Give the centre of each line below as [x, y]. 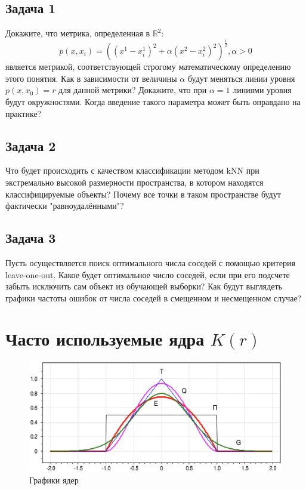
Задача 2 [31, 145]
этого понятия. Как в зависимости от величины [91, 78]
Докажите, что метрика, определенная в [78, 33]
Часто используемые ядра [105, 339]
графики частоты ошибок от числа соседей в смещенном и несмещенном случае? [154, 298]
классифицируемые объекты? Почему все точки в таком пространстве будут [143, 194]
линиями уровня [262, 90]
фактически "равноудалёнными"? [65, 206]
